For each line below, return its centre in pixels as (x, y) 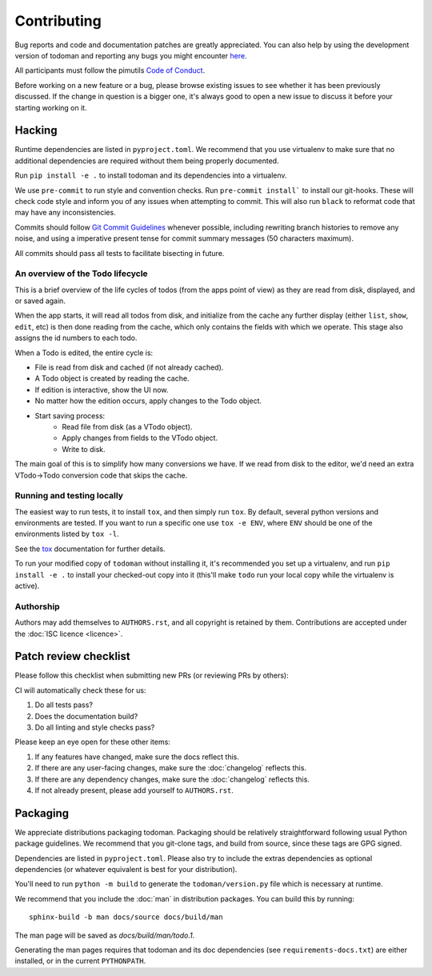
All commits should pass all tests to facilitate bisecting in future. (120, 253)
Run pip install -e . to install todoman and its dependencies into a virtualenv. (151, 175)
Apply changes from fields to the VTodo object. (140, 438)
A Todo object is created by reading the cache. (112, 378)
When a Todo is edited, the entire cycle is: (84, 353)
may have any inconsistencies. (65, 213)
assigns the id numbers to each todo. (76, 338)
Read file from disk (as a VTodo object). (127, 426)
